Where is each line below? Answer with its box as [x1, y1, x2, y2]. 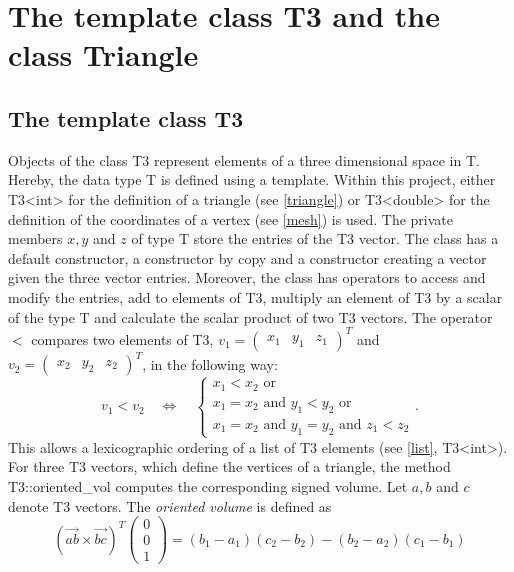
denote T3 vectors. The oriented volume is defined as [8, 495, 332, 516]
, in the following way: [142, 353, 278, 374]
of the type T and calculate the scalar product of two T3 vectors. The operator [8, 306, 493, 327]
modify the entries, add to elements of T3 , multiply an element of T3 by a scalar [8, 286, 503, 307]
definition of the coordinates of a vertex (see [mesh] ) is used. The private [8, 208, 453, 229]
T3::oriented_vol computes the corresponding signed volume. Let [8, 475, 408, 496]
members [8, 228, 63, 249]
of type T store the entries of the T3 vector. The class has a [131, 228, 499, 249]
